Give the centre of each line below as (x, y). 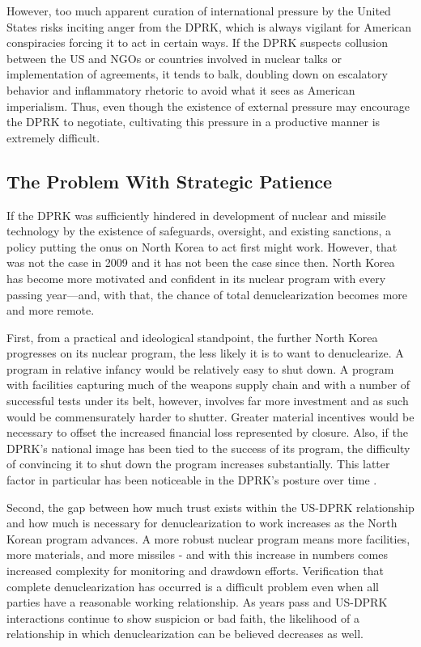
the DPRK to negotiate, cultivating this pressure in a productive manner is (193, 122)
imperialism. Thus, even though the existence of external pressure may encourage (208, 106)
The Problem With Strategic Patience (170, 181)
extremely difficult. (53, 137)
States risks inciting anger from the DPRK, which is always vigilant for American (209, 26)
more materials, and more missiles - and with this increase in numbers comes (197, 554)
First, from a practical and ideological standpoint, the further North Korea (192, 337)
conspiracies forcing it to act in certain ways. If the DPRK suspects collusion (197, 42)
